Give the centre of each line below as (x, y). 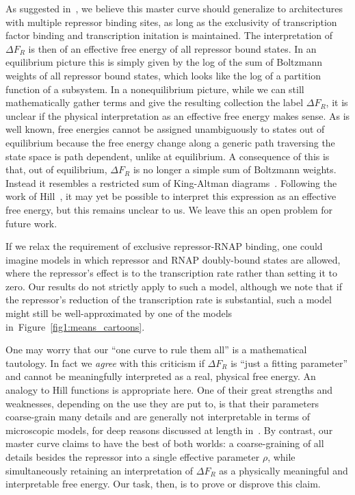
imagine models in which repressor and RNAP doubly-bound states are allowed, (173, 259)
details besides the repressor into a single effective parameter (133, 457)
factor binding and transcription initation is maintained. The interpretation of (169, 35)
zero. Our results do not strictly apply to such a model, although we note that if (174, 286)
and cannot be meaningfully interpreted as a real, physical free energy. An (161, 376)
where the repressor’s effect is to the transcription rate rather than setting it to (171, 273)
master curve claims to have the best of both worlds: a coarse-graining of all (165, 443)
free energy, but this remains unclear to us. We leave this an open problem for (169, 209)
